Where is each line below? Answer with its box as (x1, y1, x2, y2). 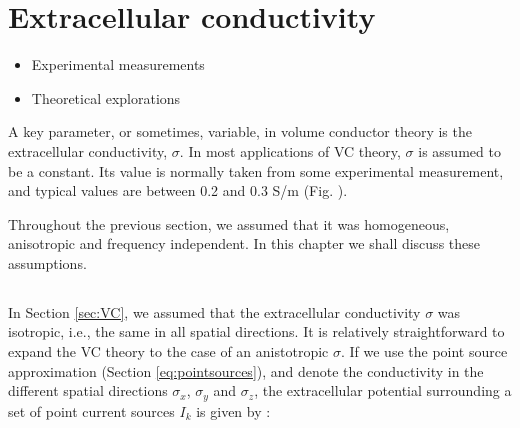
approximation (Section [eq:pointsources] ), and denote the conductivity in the (8, 360, 484, 381)
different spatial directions (8, 380, 168, 401)
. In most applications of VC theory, (179, 140, 401, 161)
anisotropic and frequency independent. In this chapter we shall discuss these (8, 233, 480, 254)
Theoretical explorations (31, 87, 181, 108)
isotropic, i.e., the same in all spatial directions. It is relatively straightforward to (8, 321, 505, 342)
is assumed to (418, 140, 501, 161)
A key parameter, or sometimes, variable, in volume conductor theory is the (8, 121, 472, 142)
